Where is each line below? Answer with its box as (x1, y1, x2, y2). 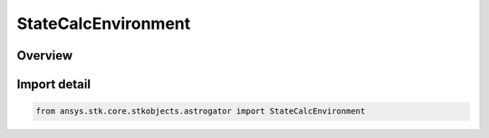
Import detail (16, 77, 91, 92)
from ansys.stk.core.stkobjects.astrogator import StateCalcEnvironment (35, 106, 366, 116)
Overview (16, 48, 73, 63)
